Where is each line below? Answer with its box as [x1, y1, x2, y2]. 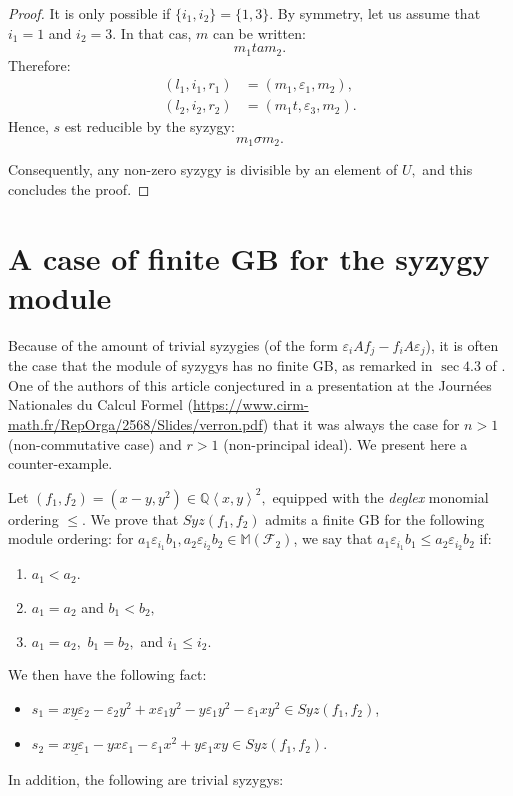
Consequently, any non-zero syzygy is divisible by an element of [8, 159, 398, 180]
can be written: [212, 22, 306, 43]
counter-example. [8, 453, 113, 474]
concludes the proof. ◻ [8, 178, 150, 199]
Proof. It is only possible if [8, 3, 171, 23]
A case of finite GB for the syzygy [8, 237, 490, 278]
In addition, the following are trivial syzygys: [8, 769, 284, 790]
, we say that [293, 528, 373, 549]
